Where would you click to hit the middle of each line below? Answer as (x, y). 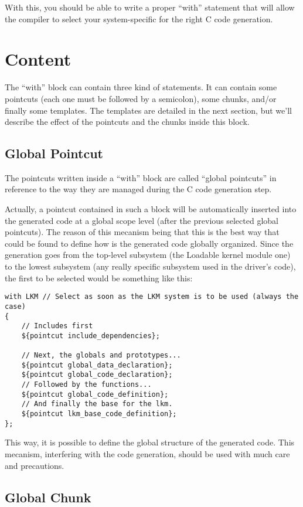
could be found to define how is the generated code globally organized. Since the (149, 243)
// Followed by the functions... (86, 385)
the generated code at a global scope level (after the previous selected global (142, 220)
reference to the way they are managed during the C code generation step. (138, 189)
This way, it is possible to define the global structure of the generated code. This (150, 442)
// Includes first (57, 326)
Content (38, 59)
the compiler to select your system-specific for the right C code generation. (139, 18)
